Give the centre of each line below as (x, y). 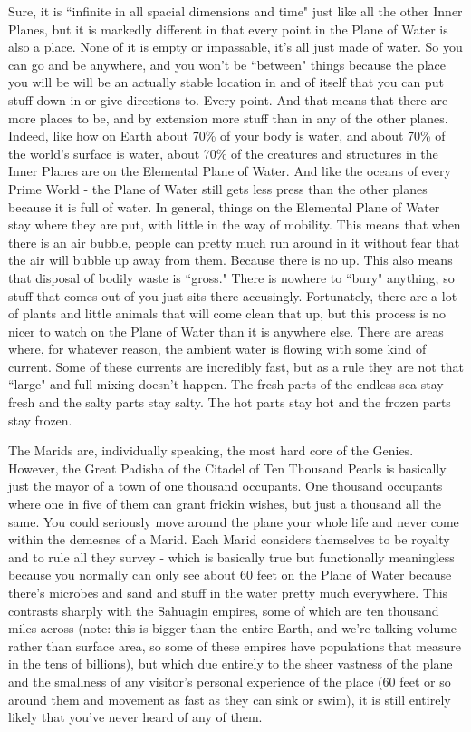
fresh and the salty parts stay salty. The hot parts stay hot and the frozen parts (230, 402)
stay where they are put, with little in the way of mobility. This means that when (235, 224)
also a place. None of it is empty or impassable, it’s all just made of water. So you (235, 47)
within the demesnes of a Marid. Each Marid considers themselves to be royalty (229, 539)
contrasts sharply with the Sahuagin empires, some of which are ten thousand (224, 610)
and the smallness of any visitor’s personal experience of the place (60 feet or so (230, 681)
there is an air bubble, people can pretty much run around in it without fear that (234, 242)
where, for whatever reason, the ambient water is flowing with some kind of (217, 349)
